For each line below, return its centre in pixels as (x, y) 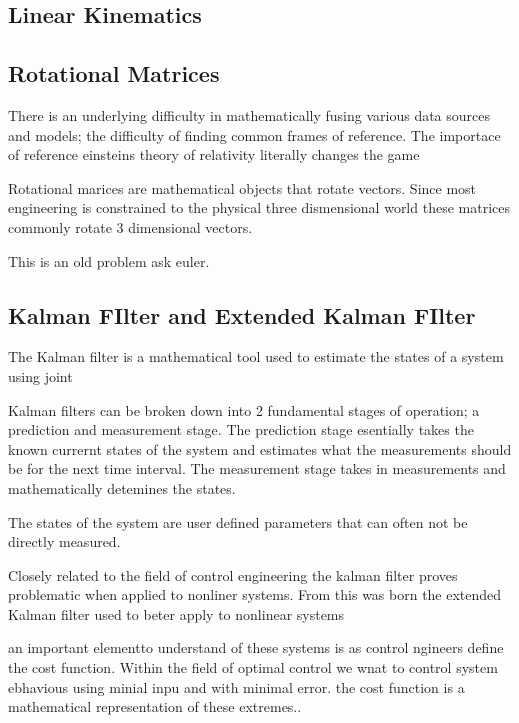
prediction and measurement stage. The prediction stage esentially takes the (241, 429)
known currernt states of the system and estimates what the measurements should (260, 448)
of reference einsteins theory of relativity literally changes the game (214, 154)
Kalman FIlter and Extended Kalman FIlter (242, 314)
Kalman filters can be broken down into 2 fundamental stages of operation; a (244, 409)
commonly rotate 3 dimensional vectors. (130, 226)
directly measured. (64, 541)
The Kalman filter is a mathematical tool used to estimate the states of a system (256, 356)
